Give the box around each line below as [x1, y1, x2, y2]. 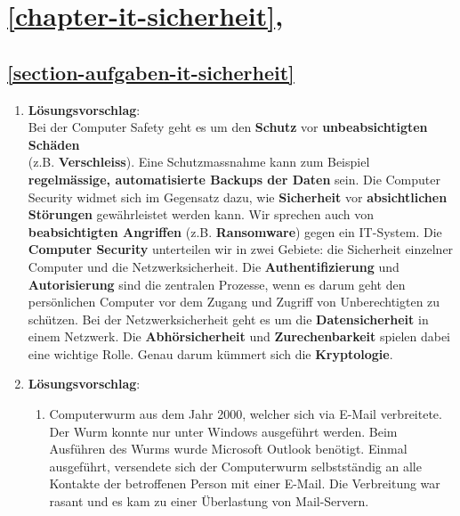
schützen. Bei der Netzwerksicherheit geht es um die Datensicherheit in [28, 309, 429, 328]
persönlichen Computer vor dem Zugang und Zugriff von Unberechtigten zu [28, 292, 440, 311]
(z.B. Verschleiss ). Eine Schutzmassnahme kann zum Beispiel [28, 152, 370, 171]
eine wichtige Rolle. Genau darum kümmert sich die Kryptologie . [28, 344, 393, 363]
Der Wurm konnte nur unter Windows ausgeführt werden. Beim [49, 422, 398, 440]
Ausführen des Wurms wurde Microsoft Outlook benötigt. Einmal [49, 439, 408, 458]
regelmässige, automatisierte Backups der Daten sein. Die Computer [28, 169, 440, 188]
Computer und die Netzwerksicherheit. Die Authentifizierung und [28, 257, 399, 275]
